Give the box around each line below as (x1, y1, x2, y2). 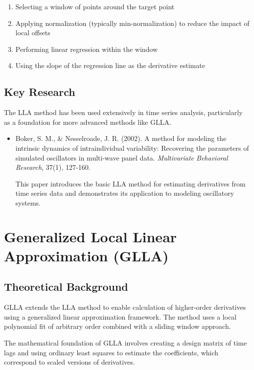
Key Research (4, 84, 75, 99)
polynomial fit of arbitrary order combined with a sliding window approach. (4, 321, 231, 331)
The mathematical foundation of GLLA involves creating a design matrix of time (4, 338, 247, 348)
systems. (15, 197, 41, 208)
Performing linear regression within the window (15, 44, 158, 54)
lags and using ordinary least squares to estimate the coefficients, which (4, 347, 219, 357)
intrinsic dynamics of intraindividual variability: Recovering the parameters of (15, 142, 249, 153)
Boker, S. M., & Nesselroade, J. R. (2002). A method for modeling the (15, 133, 227, 143)
